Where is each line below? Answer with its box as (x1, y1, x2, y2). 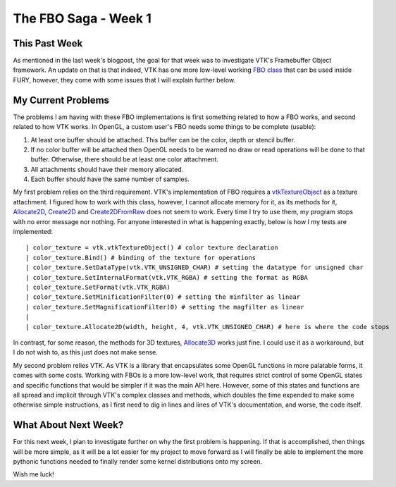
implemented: (13, 228, 53, 236)
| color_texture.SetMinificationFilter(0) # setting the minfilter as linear (25, 293, 301, 301)
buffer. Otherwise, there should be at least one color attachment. (30, 155, 218, 164)
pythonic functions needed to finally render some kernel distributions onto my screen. (13, 457, 263, 465)
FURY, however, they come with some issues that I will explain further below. (13, 75, 236, 84)
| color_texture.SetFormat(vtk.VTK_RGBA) (25, 283, 171, 291)
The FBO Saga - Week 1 (13, 11, 151, 26)
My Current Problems (13, 94, 109, 106)
